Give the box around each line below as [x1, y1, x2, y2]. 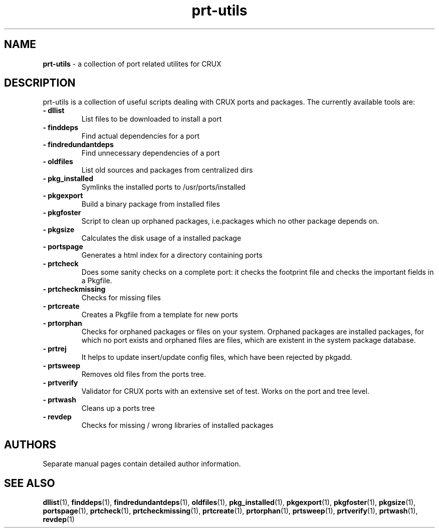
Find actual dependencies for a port [81, 132, 199, 141]
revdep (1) [43, 515, 75, 524]
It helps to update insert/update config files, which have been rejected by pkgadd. [81, 353, 352, 362]
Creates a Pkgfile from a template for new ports [81, 310, 239, 319]
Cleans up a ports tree [81, 404, 155, 413]
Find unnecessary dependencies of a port [81, 149, 220, 158]
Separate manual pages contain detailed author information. [43, 459, 241, 468]
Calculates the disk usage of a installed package [81, 234, 242, 243]
